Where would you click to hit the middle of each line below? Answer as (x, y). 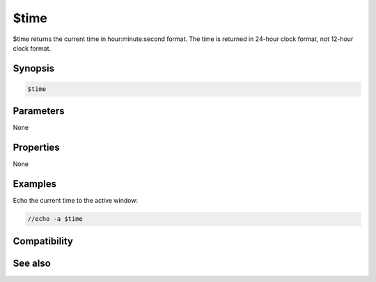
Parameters (39, 111)
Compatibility (43, 241)
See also (32, 263)
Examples (35, 184)
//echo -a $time (55, 219)
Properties (36, 148)
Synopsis (34, 68)
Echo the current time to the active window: (76, 201)
